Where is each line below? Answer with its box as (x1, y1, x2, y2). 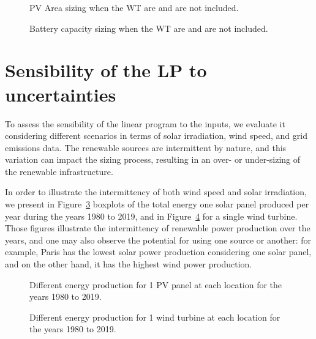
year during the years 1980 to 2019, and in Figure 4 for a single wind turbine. (5, 209, 298, 222)
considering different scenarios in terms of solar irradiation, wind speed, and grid (5, 129, 307, 142)
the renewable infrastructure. (5, 165, 113, 177)
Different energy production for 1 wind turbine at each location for (29, 310, 280, 323)
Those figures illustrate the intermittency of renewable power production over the (5, 222, 310, 234)
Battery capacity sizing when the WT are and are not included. (29, 21, 268, 34)
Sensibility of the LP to (5, 58, 207, 83)
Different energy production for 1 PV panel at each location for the (29, 278, 282, 291)
